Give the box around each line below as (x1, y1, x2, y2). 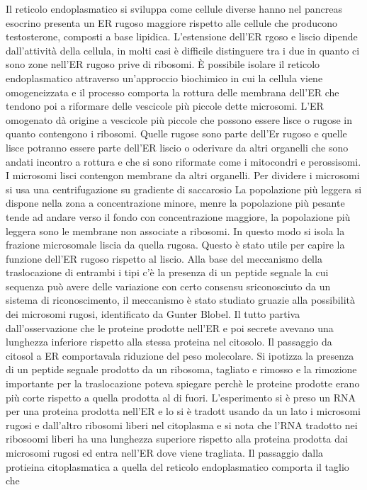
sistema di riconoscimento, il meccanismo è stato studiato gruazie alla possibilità (6, 292, 355, 307)
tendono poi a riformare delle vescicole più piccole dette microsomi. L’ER (6, 98, 324, 113)
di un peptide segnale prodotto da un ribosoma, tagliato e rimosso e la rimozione (6, 362, 357, 377)
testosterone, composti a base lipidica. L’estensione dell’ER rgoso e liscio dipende (6, 29, 358, 44)
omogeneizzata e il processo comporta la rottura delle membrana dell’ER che (6, 84, 339, 99)
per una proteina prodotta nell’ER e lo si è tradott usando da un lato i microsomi (6, 404, 361, 418)
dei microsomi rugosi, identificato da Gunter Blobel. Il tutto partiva (6, 307, 300, 321)
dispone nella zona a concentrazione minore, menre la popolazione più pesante (6, 195, 345, 210)
